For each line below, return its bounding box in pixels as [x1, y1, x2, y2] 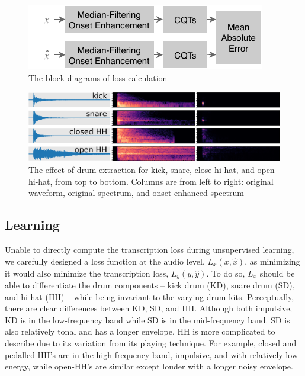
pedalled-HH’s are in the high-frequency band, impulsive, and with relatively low [5, 348, 298, 361]
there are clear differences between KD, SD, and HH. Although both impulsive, [5, 302, 293, 314]
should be [259, 266, 295, 279]
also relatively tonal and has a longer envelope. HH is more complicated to [5, 325, 275, 338]
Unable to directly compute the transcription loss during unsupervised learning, [5, 243, 294, 255]
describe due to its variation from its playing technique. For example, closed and [5, 336, 297, 349]
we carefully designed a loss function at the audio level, [5, 255, 205, 267]
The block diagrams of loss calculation [28, 71, 168, 83]
